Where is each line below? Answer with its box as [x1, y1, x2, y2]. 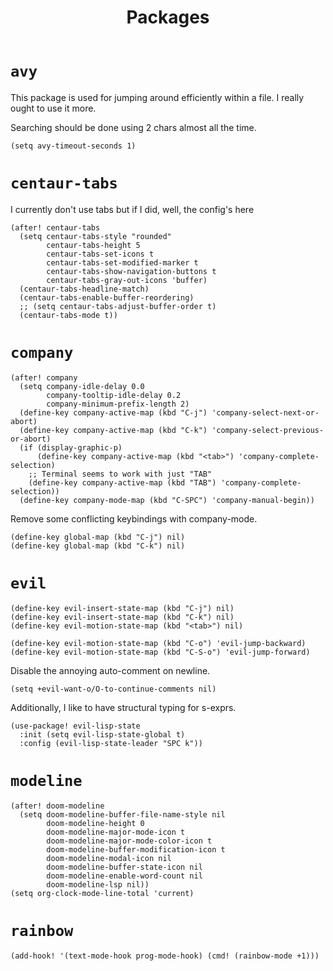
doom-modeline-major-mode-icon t [46, 827, 186, 837]
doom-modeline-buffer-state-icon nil [46, 862, 203, 872]
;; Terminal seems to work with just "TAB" [28, 469, 213, 479]
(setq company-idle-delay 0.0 [19, 381, 145, 391]
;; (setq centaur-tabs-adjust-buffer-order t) [19, 301, 217, 311]
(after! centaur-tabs [10, 222, 101, 233]
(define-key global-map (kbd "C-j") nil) [10, 532, 186, 542]
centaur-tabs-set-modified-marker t [46, 257, 199, 268]
